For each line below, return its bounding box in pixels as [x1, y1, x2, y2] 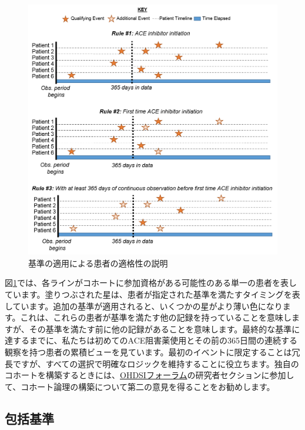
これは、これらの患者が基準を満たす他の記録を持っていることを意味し [20, 311, 291, 324]
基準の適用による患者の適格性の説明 [28, 256, 168, 269]
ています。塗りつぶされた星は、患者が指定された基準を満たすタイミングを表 [5, 288, 300, 301]
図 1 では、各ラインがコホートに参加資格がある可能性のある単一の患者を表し [5, 276, 297, 289]
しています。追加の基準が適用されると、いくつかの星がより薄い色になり [5, 299, 283, 312]
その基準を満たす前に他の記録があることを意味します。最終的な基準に [29, 322, 300, 335]
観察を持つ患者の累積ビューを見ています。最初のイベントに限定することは [5, 345, 292, 358]
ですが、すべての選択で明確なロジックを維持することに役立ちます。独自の [12, 357, 299, 369]
